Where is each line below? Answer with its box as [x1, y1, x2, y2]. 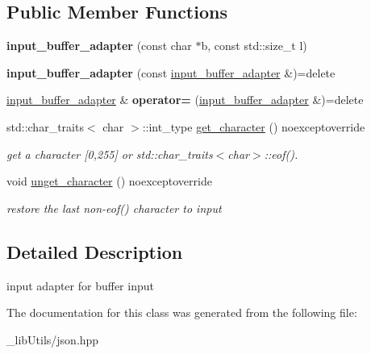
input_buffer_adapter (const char [6, 37, 192, 54]
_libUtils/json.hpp [6, 331, 99, 348]
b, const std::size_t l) [201, 37, 307, 54]
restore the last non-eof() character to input [6, 199, 222, 216]
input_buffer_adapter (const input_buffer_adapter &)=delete [6, 64, 336, 81]
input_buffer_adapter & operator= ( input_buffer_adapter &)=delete [6, 91, 364, 108]
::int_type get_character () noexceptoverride [142, 118, 365, 135]
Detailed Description [6, 239, 183, 264]
